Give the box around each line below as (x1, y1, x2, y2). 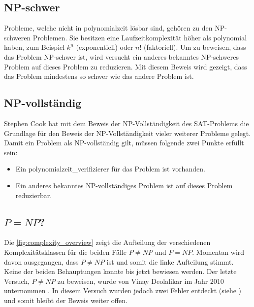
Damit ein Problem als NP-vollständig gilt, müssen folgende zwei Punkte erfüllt (4, 137, 244, 148)
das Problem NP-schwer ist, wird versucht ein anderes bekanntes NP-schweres (4, 51, 239, 62)
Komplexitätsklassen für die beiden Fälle (4, 246, 127, 257)
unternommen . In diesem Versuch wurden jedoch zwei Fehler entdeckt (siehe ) (4, 285, 241, 296)
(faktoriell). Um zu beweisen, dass (144, 42, 246, 52)
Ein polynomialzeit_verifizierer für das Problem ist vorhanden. (15, 164, 205, 174)
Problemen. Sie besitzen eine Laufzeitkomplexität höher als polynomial (32, 32, 247, 42)
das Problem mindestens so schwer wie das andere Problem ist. (4, 71, 194, 81)
